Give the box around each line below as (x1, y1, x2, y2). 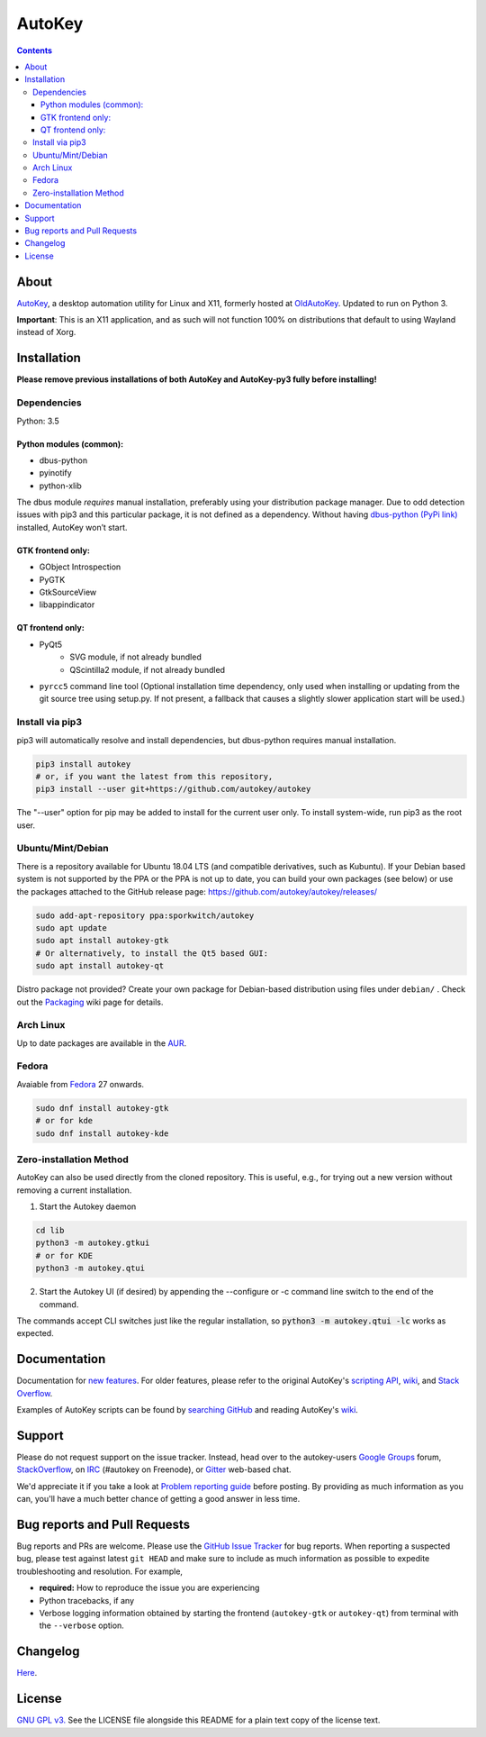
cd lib (35, 1225, 65, 1236)
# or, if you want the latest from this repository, (35, 771, 274, 781)
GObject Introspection (39, 561, 121, 572)
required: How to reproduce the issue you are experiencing (39, 1582, 260, 1594)
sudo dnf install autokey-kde (35, 1128, 169, 1139)
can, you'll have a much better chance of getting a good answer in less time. (16, 1494, 301, 1505)
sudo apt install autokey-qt (35, 960, 165, 971)
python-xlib (39, 480, 83, 491)
